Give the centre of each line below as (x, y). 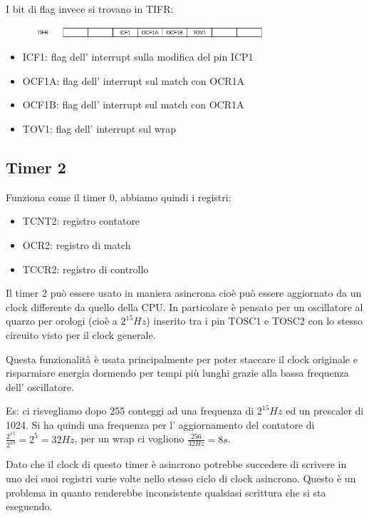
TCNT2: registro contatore (81, 221)
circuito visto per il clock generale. (81, 334)
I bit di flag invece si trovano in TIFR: (90, 9)
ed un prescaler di (325, 411)
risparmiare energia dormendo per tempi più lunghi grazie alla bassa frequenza (177, 373)
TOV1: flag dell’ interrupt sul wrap (99, 128)
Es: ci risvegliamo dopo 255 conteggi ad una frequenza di (130, 411)
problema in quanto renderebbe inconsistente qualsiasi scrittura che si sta (166, 492)
